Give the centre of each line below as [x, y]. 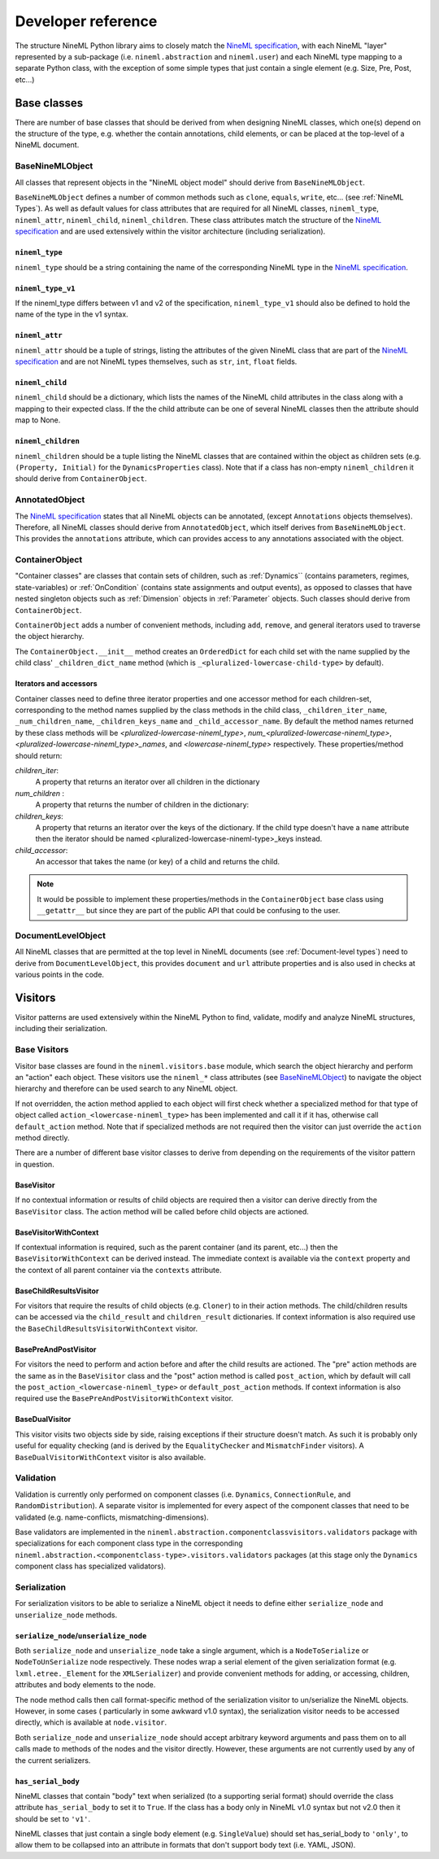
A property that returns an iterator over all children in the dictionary [148, 782]
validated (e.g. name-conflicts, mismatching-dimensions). [112, 1517]
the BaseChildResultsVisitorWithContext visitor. [106, 1328]
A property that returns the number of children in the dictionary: [142, 805]
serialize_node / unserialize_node [81, 1635]
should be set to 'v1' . [53, 1818]
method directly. [42, 1137]
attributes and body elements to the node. [85, 1685]
